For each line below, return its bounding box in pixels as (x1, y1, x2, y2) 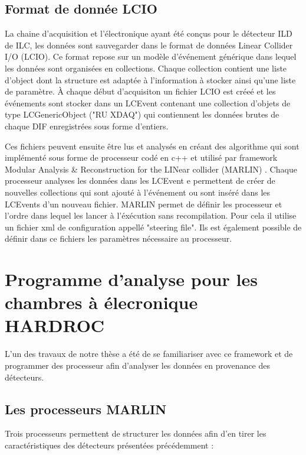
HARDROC (5, 313, 105, 337)
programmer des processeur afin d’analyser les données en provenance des (5, 359, 270, 371)
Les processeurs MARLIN (5, 399, 167, 418)
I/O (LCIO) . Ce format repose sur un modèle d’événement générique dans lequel (5, 50, 297, 63)
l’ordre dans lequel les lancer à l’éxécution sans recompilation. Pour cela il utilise (5, 209, 297, 222)
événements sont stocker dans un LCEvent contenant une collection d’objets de (5, 96, 291, 109)
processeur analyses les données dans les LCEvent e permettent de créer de (5, 174, 275, 187)
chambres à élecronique (5, 290, 198, 314)
